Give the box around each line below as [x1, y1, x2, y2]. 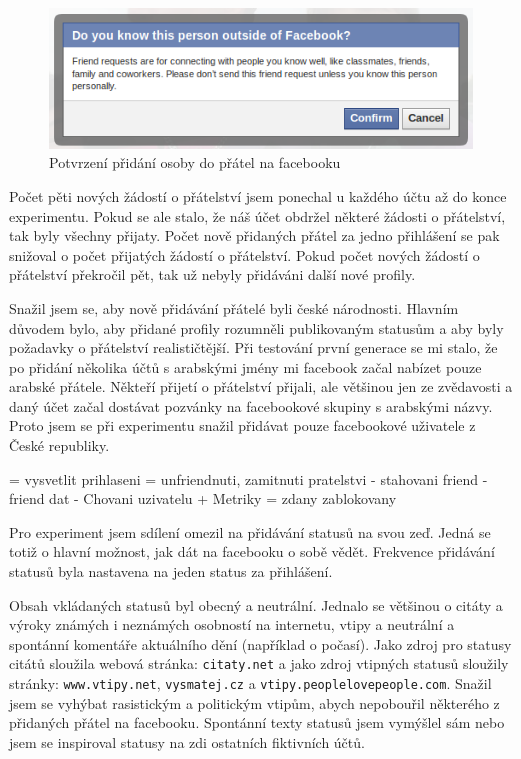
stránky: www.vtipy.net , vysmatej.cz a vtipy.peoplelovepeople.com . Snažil [9, 673, 492, 694]
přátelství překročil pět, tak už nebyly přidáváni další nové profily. [9, 264, 416, 285]
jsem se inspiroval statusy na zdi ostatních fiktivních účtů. [9, 731, 365, 752]
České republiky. [9, 435, 110, 456]
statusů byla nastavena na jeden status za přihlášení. [9, 561, 333, 582]
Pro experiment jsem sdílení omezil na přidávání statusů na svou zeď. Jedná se [9, 521, 491, 542]
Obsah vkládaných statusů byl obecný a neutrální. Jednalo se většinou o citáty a [9, 594, 503, 615]
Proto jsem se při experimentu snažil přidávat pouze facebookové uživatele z [9, 415, 476, 436]
